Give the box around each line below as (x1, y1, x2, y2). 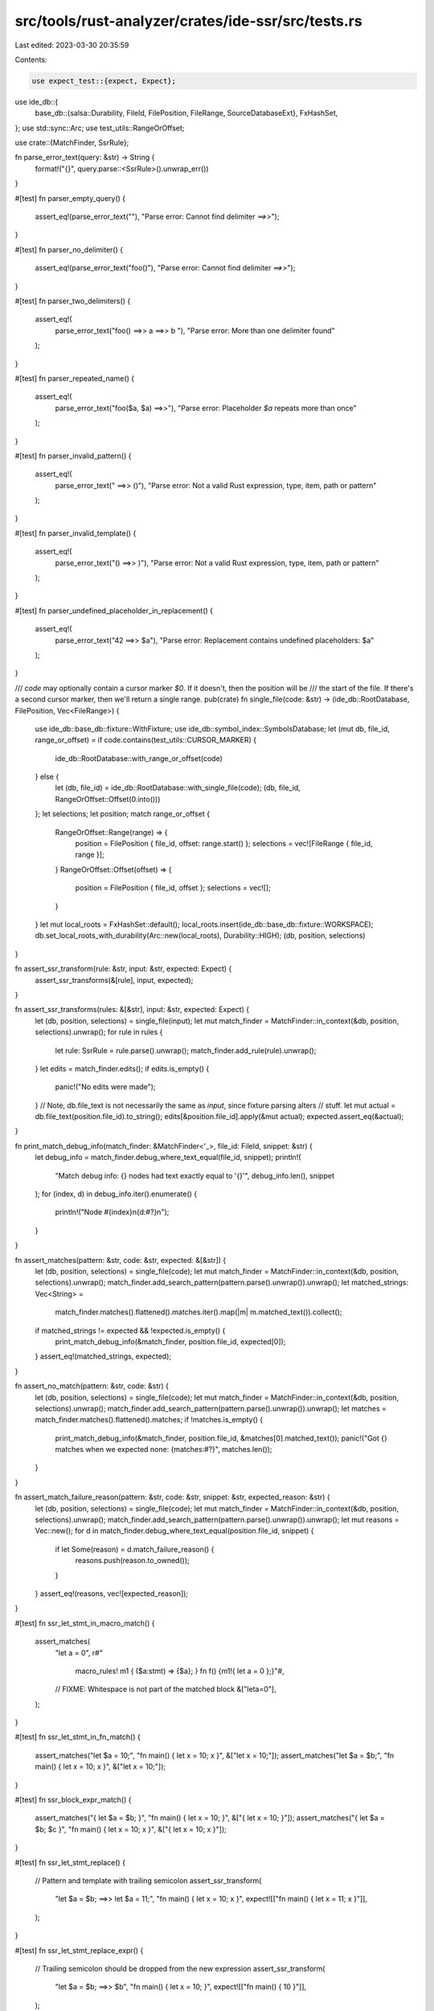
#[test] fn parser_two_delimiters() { (14, 296, 131, 306)
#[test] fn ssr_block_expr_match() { (14, 1795, 132, 1805)
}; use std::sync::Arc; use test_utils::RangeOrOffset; (14, 123, 185, 133)
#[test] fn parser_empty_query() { (14, 193, 126, 203)
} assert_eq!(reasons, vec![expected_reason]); (35, 1589, 189, 1598)
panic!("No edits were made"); (55, 1082, 156, 1092)
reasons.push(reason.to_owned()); (75, 1556, 190, 1565)
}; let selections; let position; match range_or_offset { (35, 809, 211, 819)
